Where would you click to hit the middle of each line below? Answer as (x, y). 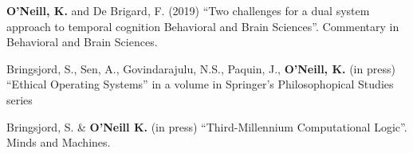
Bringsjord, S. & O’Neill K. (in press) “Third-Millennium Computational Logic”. (207, 126)
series (20, 99)
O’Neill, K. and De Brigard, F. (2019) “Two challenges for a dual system (188, 10)
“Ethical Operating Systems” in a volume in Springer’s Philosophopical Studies (200, 84)
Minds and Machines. (59, 142)
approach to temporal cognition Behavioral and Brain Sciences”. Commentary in (203, 26)
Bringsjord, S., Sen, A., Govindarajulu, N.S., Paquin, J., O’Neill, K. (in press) (201, 68)
